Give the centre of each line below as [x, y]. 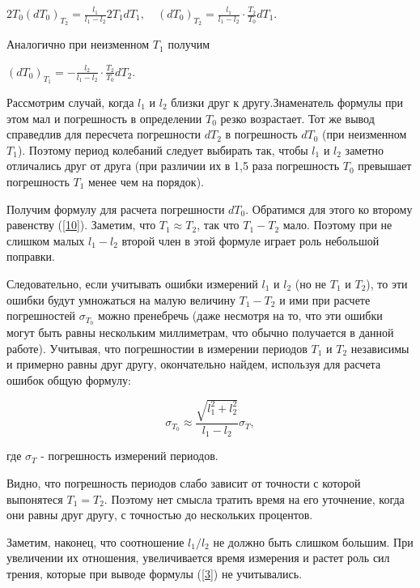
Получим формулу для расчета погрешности [116, 209]
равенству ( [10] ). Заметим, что [81, 225]
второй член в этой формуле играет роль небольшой [250, 240]
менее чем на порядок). [146, 181]
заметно [365, 149]
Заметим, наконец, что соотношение [95, 541]
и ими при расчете [325, 299]
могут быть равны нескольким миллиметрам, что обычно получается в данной [200, 332]
